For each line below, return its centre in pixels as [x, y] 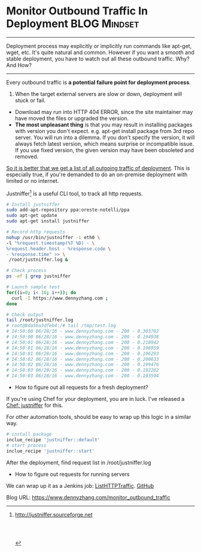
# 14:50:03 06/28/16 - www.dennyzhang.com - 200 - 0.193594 [83, 376]
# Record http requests [36, 232]
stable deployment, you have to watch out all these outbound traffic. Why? [98, 59]
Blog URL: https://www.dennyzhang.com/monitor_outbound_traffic [88, 497]
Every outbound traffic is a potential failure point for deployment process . [99, 82]
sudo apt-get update [32, 216]
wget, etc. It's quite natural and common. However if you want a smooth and [100, 52]
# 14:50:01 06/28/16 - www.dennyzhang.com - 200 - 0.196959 [83, 348]
